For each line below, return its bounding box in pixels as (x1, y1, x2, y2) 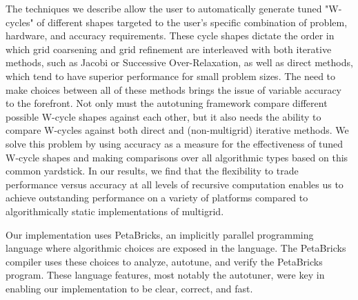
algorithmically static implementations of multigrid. (6, 203, 224, 218)
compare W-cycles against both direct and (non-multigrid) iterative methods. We (6, 123, 349, 137)
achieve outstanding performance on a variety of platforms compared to (6, 190, 308, 205)
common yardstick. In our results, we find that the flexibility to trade (6, 163, 299, 178)
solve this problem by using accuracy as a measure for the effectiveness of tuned (6, 136, 344, 150)
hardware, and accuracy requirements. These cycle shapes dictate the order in (6, 28, 335, 43)
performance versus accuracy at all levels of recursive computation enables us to (6, 177, 344, 191)
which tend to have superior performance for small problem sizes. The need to (6, 68, 336, 83)
